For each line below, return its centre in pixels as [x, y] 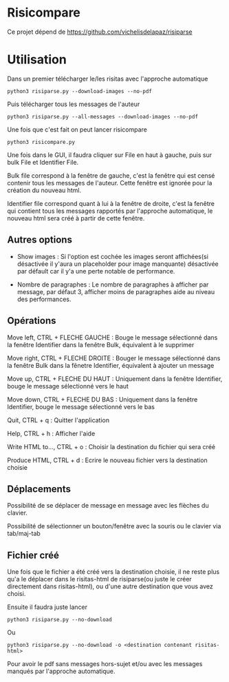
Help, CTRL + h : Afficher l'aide [51, 433]
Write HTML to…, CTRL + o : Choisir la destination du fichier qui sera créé [111, 446]
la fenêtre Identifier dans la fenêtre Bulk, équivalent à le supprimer [101, 344]
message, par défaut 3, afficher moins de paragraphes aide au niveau [116, 291]
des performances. [44, 299]
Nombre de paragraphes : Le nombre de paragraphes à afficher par [113, 285]
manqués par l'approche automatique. [61, 671]
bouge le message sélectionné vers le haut [68, 386]
